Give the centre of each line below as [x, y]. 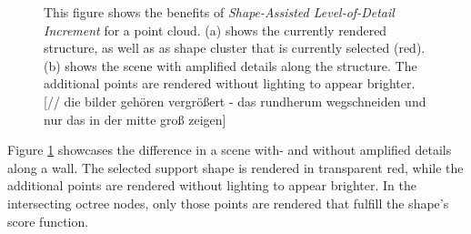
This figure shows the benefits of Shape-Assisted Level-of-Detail [219, 12]
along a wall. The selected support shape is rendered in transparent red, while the [235, 167]
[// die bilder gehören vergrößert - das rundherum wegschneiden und [235, 101]
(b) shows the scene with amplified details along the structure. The [230, 65]
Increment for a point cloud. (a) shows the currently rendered [215, 30]
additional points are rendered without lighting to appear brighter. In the [212, 185]
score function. [48, 221]
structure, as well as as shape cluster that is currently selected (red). [235, 48]
